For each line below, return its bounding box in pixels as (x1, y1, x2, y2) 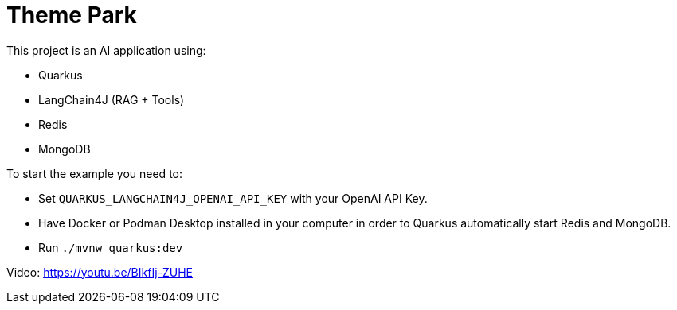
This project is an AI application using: (6, 43, 206, 57)
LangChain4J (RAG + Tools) (38, 92, 185, 107)
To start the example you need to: (6, 166, 182, 180)
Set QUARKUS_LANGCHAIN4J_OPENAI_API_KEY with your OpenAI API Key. (38, 191, 428, 205)
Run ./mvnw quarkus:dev (38, 240, 183, 254)
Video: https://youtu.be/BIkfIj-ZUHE (6, 265, 194, 279)
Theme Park (6, 2, 137, 29)
